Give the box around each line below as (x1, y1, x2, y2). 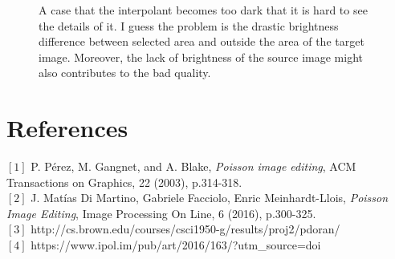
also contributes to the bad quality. (39, 64, 211, 81)
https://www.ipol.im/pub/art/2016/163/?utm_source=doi (31, 237, 321, 253)
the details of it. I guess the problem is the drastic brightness (39, 17, 339, 34)
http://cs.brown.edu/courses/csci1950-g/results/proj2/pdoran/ (31, 221, 340, 237)
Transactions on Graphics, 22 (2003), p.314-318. (6, 173, 242, 190)
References (6, 111, 128, 144)
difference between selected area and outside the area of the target (39, 33, 364, 50)
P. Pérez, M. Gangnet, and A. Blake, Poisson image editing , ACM (31, 158, 356, 175)
